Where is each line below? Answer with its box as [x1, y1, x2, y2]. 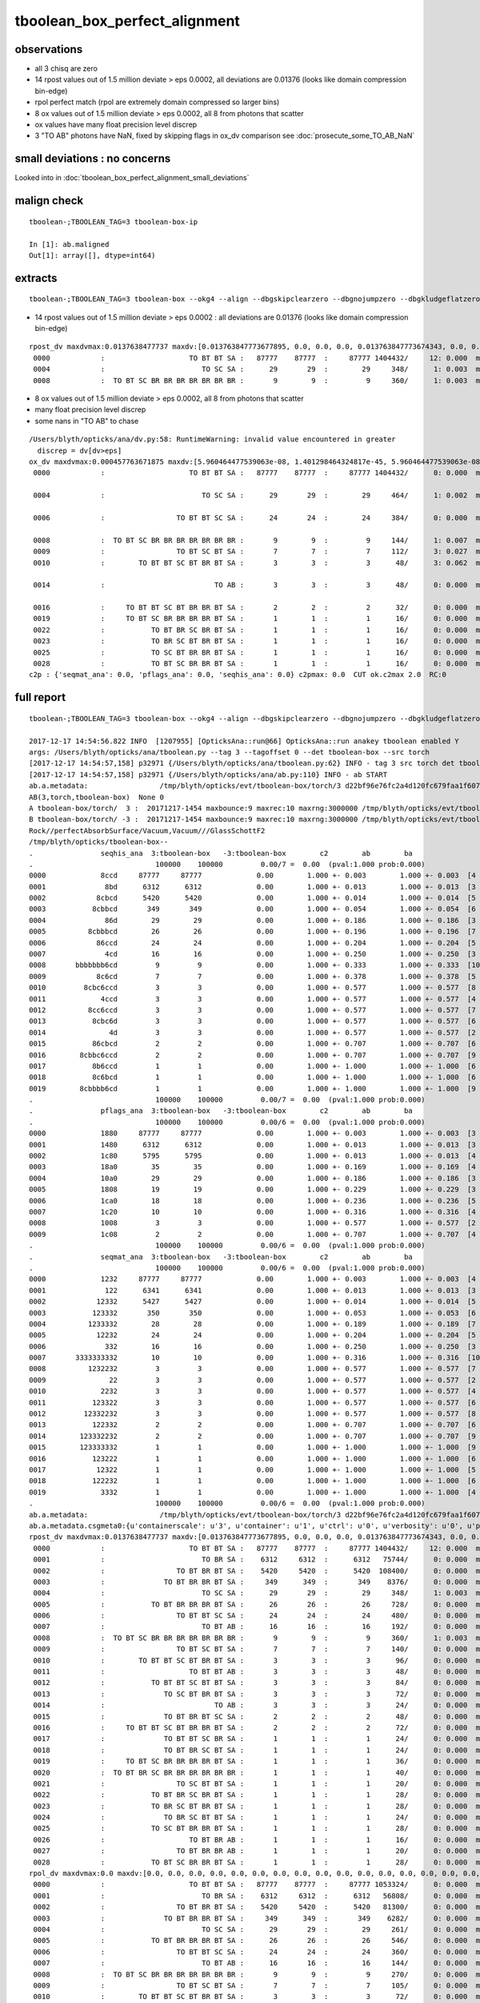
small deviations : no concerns [14, 152, 171, 166]
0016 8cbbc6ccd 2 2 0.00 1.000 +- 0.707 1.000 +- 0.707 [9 [29, 1050, 476, 1059]
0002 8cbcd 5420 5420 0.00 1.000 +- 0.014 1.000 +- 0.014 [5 [29, 893, 476, 903]
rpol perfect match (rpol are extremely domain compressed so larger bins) [34, 97, 280, 107]
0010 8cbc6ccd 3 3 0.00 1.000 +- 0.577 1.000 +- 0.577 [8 [29, 983, 476, 993]
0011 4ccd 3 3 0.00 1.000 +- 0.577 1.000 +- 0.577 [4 [29, 994, 476, 1003]
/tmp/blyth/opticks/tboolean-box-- [29, 837, 169, 847]
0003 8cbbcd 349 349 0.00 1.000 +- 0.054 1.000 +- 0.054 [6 [29, 905, 476, 913]
